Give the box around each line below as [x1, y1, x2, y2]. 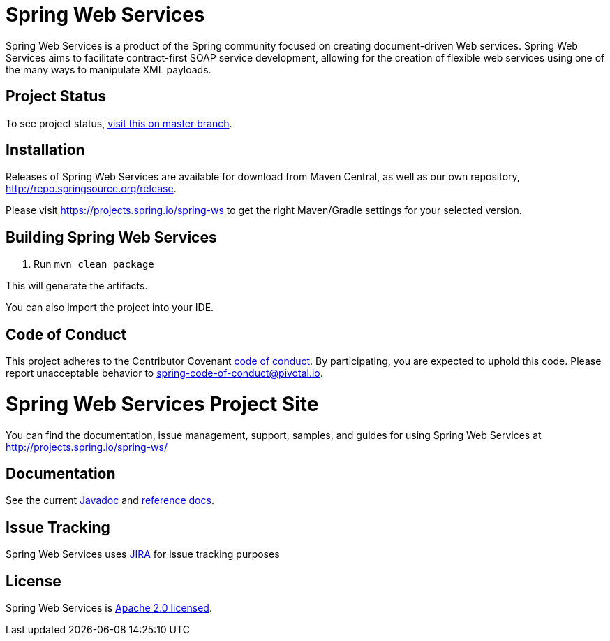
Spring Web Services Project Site [6, 391, 319, 416]
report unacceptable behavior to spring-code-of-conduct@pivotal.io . [6, 367, 323, 380]
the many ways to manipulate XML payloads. [6, 63, 211, 75]
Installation [6, 141, 85, 159]
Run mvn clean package [34, 258, 154, 271]
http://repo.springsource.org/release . [6, 182, 177, 195]
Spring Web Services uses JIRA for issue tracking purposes [6, 548, 280, 561]
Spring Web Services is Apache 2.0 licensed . [6, 602, 212, 614]
